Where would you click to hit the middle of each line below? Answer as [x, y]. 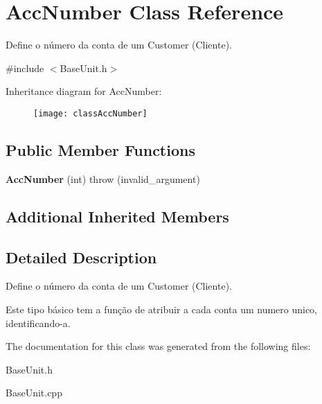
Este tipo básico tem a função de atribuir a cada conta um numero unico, [162, 309]
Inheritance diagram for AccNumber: [84, 91]
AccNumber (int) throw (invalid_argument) [103, 178]
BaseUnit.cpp [34, 393]
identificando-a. [38, 323]
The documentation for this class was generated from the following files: [158, 346]
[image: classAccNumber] [90, 113]
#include [25, 68]
